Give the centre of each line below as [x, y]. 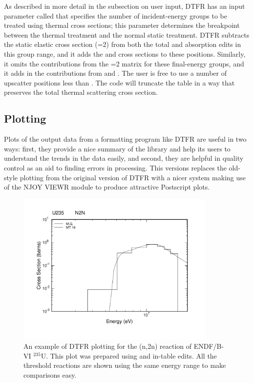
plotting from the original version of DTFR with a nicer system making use [133, 177]
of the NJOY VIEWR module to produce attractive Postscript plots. [107, 187]
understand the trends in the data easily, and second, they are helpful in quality [124, 158]
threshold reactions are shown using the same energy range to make [125, 365]
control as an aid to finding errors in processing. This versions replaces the [115, 167]
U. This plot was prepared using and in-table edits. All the [129, 355]
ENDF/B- [209, 346]
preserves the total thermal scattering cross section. [81, 92]
